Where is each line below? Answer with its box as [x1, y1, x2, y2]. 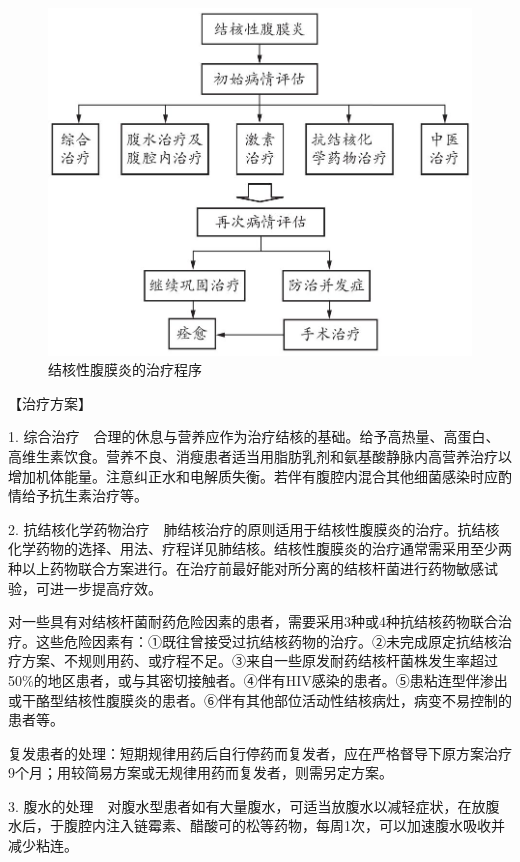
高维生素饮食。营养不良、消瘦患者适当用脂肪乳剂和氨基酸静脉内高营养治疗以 [8, 445, 512, 466]
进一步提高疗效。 [49, 577, 162, 598]
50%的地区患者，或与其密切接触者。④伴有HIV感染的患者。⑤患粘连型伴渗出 [8, 669, 508, 690]
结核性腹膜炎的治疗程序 [48, 359, 202, 380]
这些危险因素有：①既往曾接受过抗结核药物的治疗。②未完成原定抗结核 [35, 630, 498, 651]
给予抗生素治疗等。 [21, 485, 148, 506]
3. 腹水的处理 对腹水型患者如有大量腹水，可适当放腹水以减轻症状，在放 [8, 795, 486, 816]
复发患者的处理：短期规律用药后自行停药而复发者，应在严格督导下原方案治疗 [8, 742, 512, 763]
